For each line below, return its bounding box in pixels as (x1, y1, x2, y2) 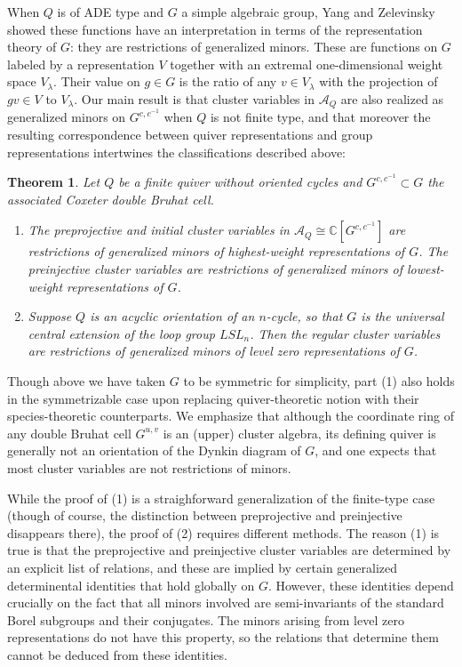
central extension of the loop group (28, 324, 215, 342)
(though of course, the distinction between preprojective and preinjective (7, 506, 402, 525)
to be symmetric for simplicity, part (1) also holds (183, 372, 455, 390)
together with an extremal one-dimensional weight (170, 54, 443, 73)
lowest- (407, 260, 444, 278)
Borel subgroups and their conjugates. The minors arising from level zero (7, 610, 404, 629)
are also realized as (340, 89, 444, 108)
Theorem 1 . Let (7, 173, 100, 191)
